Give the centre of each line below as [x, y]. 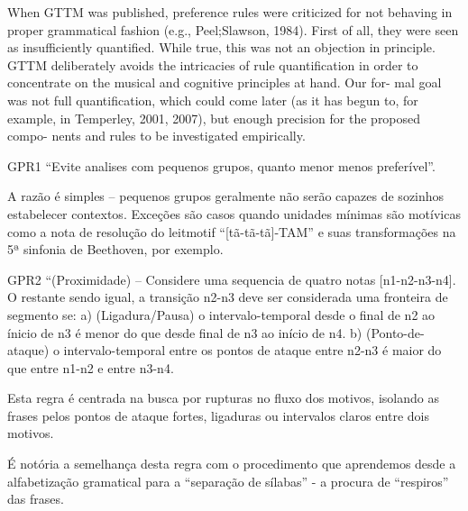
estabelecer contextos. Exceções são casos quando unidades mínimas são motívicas [234, 213]
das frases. [36, 499]
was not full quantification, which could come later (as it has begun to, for [213, 100]
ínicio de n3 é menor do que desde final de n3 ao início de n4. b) [185, 332]
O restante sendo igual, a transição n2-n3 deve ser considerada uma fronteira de [228, 297]
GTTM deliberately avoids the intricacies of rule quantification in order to [213, 64]
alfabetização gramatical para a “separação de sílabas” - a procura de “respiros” [228, 481]
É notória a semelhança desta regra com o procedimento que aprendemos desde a [232, 464]
